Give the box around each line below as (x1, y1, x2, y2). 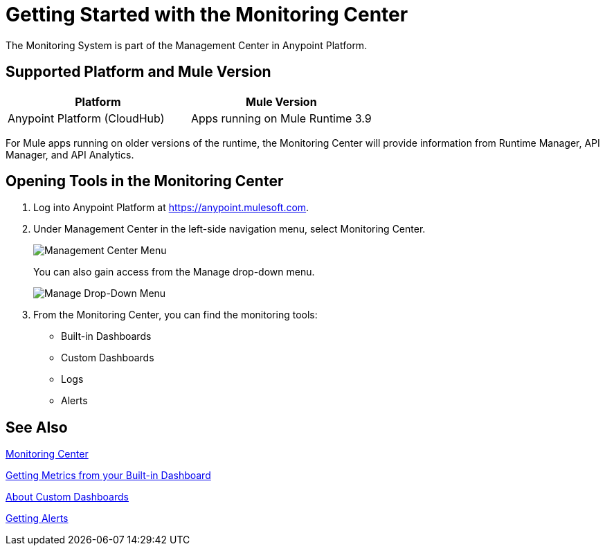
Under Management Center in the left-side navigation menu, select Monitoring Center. (33, 223, 426, 235)
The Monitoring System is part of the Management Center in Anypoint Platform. (6, 39, 368, 51)
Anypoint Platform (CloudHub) (8, 111, 165, 125)
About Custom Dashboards (6, 491, 129, 503)
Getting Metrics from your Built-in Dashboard (6, 469, 211, 482)
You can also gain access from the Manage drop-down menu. (33, 266, 315, 278)
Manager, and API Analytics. (6, 148, 134, 161)
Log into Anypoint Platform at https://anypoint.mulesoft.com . (33, 201, 309, 214)
